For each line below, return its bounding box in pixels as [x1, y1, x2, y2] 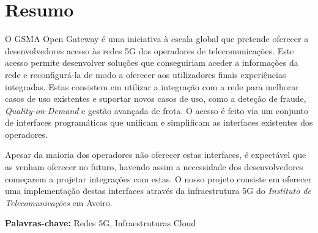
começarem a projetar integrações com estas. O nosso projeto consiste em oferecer [5, 172, 312, 185]
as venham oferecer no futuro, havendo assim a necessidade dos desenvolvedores [5, 160, 303, 173]
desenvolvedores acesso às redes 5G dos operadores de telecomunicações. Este [5, 44, 294, 57]
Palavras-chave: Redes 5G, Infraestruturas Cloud [5, 217, 196, 229]
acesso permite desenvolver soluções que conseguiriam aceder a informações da [5, 56, 298, 69]
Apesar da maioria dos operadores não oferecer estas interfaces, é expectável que [5, 148, 306, 161]
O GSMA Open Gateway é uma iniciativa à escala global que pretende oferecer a [5, 32, 309, 45]
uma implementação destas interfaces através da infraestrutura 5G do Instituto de [5, 184, 311, 197]
